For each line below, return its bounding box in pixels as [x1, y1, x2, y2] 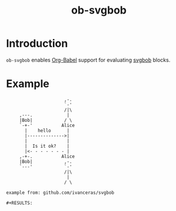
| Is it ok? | [24, 143, 69, 149]
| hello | [24, 128, 69, 134]
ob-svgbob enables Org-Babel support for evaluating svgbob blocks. [6, 56, 171, 63]
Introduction [6, 37, 68, 50]
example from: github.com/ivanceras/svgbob [6, 190, 115, 196]
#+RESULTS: [6, 200, 33, 206]
